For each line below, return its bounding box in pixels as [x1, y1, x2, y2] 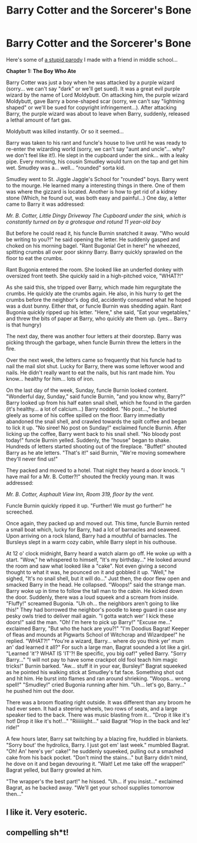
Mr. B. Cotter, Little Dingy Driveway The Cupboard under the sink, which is [6, 212, 186, 219]
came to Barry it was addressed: [6, 201, 85, 208]
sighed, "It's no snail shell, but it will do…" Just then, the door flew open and [6, 575, 191, 582]
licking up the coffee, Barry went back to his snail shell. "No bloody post [6, 430, 181, 437]
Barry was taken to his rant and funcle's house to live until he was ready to [6, 139, 187, 146]
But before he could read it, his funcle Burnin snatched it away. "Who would [6, 229, 190, 236]
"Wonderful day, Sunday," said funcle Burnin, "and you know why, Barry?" [6, 392, 186, 400]
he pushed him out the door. [6, 687, 75, 694]
